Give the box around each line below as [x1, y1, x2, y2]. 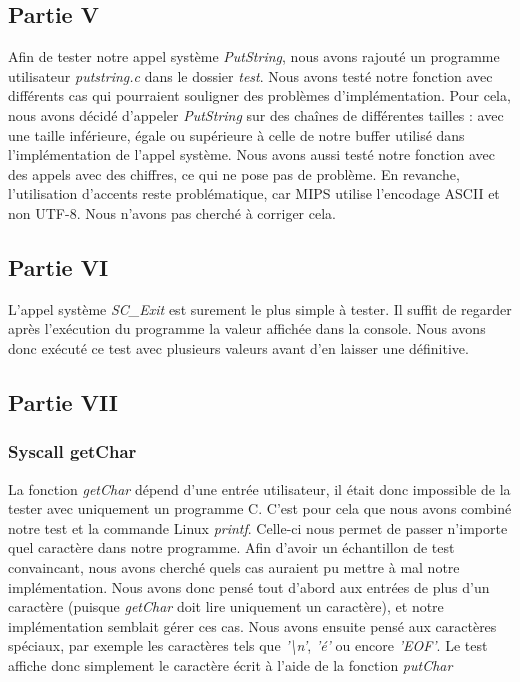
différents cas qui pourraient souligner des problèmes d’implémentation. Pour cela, [8, 85, 511, 106]
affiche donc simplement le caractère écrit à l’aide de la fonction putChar [8, 654, 453, 675]
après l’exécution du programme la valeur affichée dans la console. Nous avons [8, 318, 486, 339]
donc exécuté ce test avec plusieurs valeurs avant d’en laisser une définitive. [8, 337, 469, 358]
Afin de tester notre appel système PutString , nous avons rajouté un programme [8, 46, 500, 67]
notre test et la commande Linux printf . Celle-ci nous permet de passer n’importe [8, 517, 508, 538]
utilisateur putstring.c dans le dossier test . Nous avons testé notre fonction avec [8, 65, 493, 86]
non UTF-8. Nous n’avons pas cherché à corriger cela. [8, 202, 336, 223]
